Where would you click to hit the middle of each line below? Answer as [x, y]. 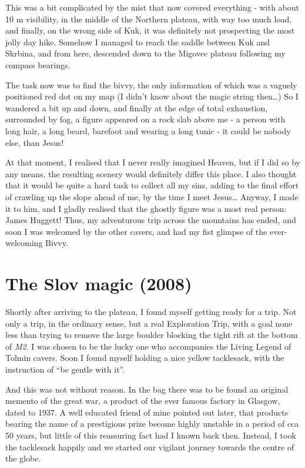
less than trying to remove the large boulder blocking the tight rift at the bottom [152, 335]
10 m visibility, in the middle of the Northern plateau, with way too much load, [149, 19]
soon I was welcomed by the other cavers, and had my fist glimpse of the [136, 231]
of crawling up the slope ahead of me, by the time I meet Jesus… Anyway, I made [152, 196]
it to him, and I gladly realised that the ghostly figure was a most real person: [146, 208]
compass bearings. [38, 64]
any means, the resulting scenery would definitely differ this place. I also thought [151, 173]
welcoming [24, 243]
